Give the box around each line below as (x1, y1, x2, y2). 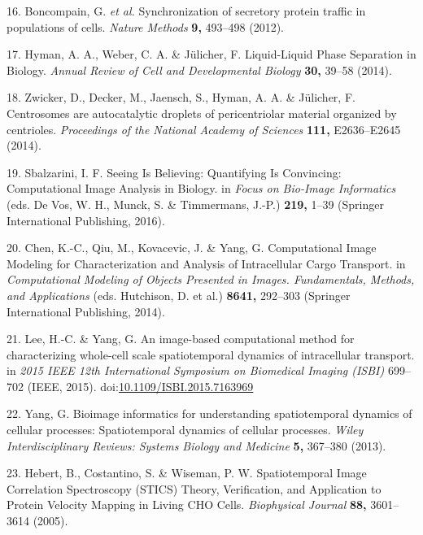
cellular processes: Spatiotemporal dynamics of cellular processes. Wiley (7, 421, 364, 438)
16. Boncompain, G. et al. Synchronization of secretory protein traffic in (7, 2, 366, 19)
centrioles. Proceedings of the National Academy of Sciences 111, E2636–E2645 (7, 120, 401, 137)
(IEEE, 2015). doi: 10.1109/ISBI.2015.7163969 (27, 377, 254, 394)
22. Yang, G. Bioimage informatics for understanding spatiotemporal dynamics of (7, 405, 412, 422)
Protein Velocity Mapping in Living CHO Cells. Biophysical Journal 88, (7, 496, 367, 513)
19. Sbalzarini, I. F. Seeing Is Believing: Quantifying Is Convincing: (7, 163, 342, 181)
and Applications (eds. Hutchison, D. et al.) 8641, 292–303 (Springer (7, 286, 351, 303)
